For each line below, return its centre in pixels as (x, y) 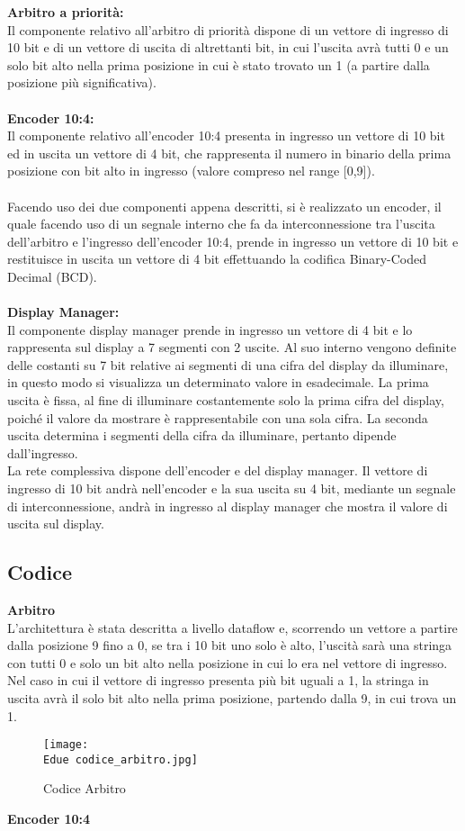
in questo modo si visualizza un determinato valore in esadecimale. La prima (218, 382)
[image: (66, 745)
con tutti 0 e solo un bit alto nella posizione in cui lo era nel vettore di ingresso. (228, 662)
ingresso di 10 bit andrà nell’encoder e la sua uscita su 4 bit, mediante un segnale (232, 488)
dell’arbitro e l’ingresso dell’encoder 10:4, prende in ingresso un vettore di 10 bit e (233, 241)
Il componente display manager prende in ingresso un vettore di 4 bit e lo (210, 329)
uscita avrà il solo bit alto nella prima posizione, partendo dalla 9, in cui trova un (232, 697)
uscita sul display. (56, 524)
